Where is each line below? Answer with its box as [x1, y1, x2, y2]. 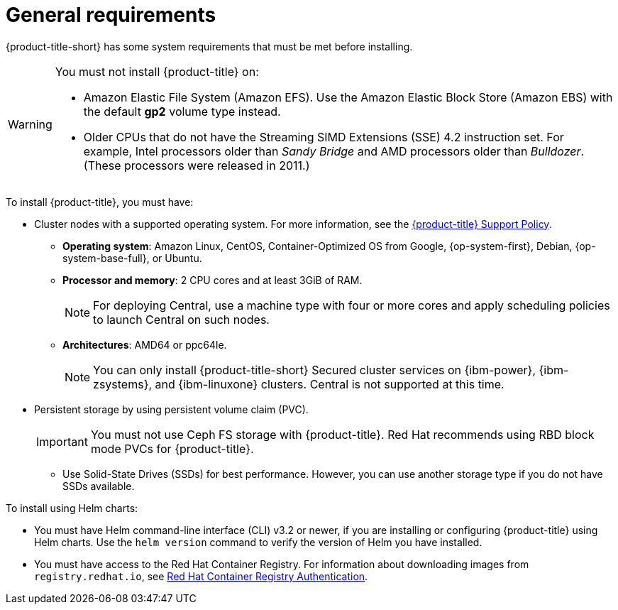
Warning [8, 116, 53, 131]
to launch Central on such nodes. [93, 312, 270, 327]
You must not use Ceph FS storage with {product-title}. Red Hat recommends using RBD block [90, 427, 595, 442]
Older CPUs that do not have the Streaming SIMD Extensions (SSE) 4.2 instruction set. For [83, 129, 564, 144]
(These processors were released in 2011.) [83, 158, 310, 173]
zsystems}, [93, 376, 153, 391]
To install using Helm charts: [6, 501, 138, 514]
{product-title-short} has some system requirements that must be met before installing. [6, 40, 413, 53]
